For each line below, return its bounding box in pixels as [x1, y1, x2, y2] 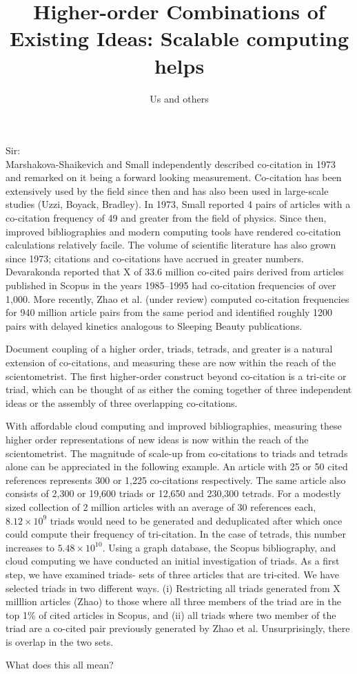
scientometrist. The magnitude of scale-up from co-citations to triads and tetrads [6, 445, 348, 460]
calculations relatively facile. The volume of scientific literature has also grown [6, 238, 336, 252]
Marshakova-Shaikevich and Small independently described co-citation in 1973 [6, 156, 336, 171]
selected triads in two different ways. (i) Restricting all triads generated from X [6, 580, 340, 595]
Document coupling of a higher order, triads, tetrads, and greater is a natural [6, 341, 333, 356]
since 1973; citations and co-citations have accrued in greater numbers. [6, 251, 304, 265]
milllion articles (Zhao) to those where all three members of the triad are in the [6, 594, 341, 609]
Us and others [150, 91, 209, 105]
